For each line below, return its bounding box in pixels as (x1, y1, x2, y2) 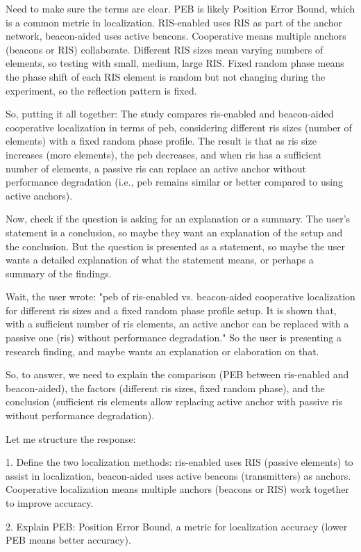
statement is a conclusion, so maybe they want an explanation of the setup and (6, 225, 343, 239)
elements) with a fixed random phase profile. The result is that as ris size (6, 133, 317, 148)
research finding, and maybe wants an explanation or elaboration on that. (6, 343, 319, 358)
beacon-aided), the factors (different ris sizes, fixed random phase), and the (6, 380, 325, 395)
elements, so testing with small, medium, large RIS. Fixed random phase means (6, 56, 344, 70)
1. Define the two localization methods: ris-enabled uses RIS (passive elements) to (6, 455, 353, 469)
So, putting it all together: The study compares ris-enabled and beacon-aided (6, 106, 334, 121)
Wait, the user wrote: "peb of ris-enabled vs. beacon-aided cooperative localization (6, 289, 355, 304)
